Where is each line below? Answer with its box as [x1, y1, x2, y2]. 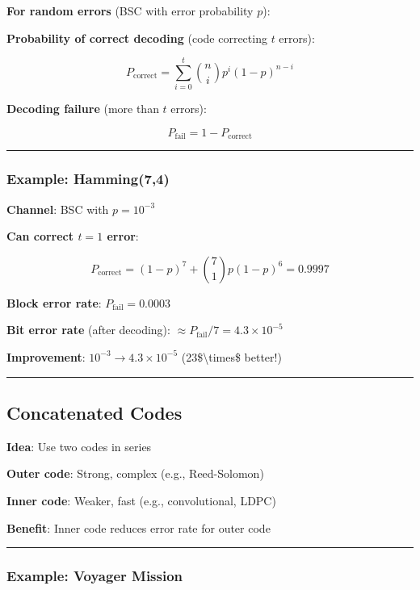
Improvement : [6, 348, 86, 365]
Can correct [6, 228, 74, 245]
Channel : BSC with [6, 200, 109, 217]
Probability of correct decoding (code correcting [6, 29, 267, 46]
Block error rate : [6, 294, 102, 311]
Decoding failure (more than [6, 100, 159, 117]
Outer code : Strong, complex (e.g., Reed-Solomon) [6, 465, 264, 482]
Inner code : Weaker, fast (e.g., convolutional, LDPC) [6, 492, 276, 508]
